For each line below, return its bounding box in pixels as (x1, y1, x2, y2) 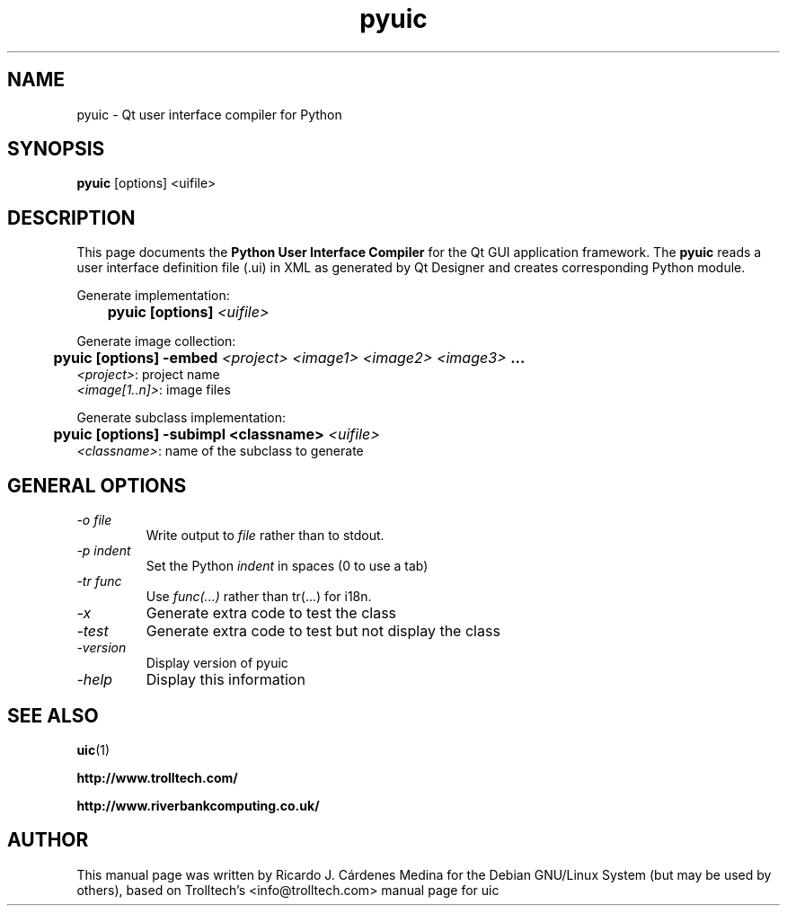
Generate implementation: (76, 288, 230, 304)
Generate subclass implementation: (76, 410, 286, 426)
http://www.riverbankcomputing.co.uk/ (76, 797, 320, 813)
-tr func (76, 573, 122, 589)
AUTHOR (7, 829, 89, 852)
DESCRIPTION (7, 206, 136, 229)
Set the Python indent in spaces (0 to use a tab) (146, 558, 429, 574)
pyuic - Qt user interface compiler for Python (76, 106, 342, 122)
